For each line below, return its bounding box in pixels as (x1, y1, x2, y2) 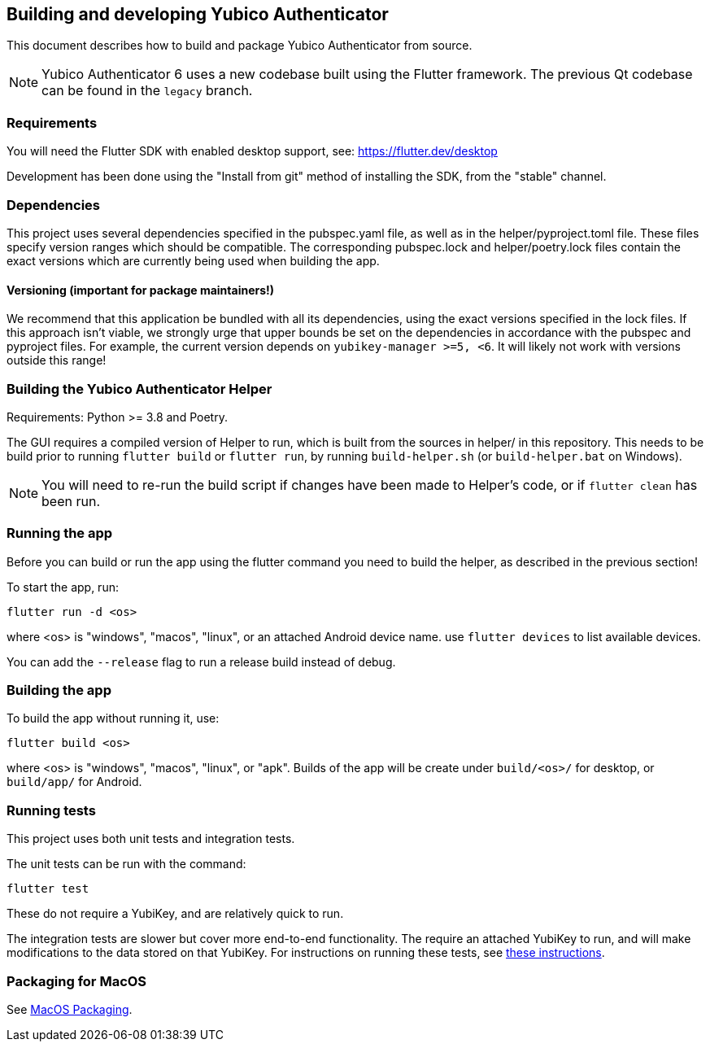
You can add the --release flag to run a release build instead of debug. (7, 654, 396, 669)
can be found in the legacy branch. (41, 82, 253, 99)
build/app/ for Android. (7, 775, 142, 789)
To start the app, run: (7, 579, 119, 594)
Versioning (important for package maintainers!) (7, 282, 275, 297)
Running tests (7, 801, 96, 819)
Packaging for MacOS (7, 972, 147, 989)
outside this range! (7, 353, 107, 368)
